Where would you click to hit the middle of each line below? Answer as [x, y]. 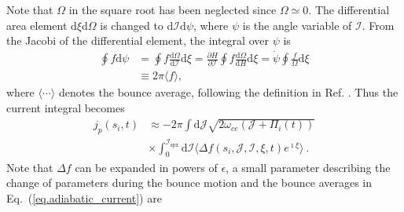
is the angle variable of [297, 25]
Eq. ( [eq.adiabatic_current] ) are [84, 197]
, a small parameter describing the [308, 167]
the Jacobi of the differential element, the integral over [138, 40]
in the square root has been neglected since [173, 9]
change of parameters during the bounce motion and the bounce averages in [189, 183]
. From [378, 25]
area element [37, 25]
